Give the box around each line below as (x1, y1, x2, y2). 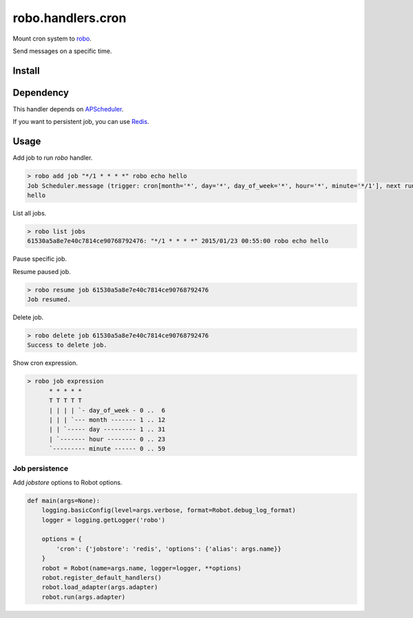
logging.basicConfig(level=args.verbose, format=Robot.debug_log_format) (41, 507, 296, 514)
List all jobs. (12, 209, 47, 217)
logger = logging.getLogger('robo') (41, 516, 165, 524)
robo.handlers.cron (12, 10, 127, 25)
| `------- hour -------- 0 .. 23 (49, 435, 165, 443)
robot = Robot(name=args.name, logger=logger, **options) (41, 564, 242, 572)
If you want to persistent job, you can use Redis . (12, 118, 149, 126)
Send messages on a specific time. (12, 47, 112, 55)
